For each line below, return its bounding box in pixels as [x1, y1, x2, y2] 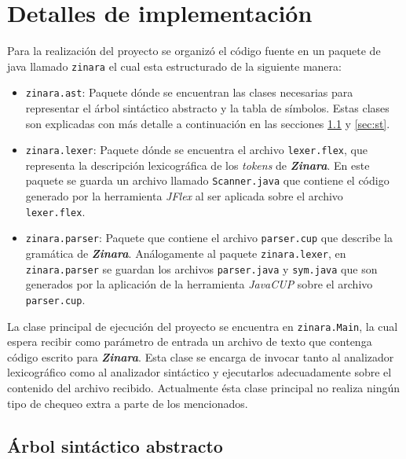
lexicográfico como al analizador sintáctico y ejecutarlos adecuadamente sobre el [7, 364, 392, 380]
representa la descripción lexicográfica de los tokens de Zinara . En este [25, 156, 370, 173]
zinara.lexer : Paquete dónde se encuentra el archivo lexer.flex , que [25, 141, 368, 158]
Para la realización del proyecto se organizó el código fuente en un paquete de [7, 42, 381, 59]
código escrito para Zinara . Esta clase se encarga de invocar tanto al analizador [7, 348, 394, 365]
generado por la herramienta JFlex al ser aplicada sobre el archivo [25, 188, 343, 204]
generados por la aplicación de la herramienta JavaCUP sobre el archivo [25, 276, 373, 292]
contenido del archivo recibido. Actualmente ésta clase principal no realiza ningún [7, 380, 401, 396]
